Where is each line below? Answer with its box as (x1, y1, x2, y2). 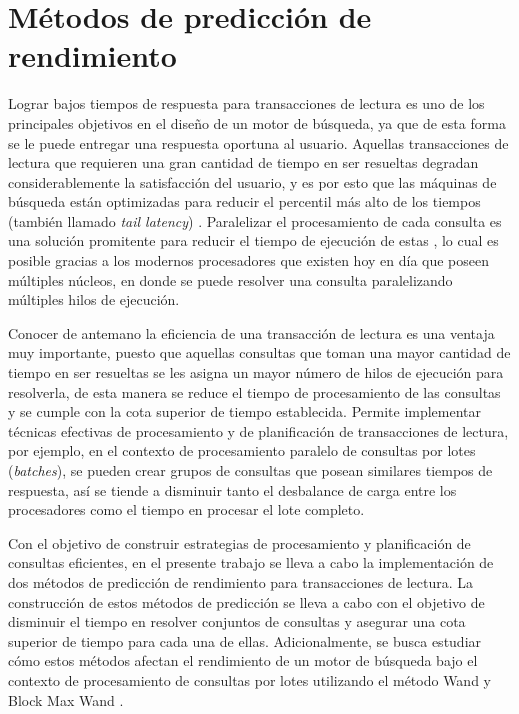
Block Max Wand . (8, 689, 124, 710)
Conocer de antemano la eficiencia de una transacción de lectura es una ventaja (8, 322, 495, 343)
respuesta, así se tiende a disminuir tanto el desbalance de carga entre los (8, 479, 457, 500)
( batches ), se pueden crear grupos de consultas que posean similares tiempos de (8, 460, 493, 480)
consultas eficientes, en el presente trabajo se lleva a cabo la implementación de (8, 552, 494, 573)
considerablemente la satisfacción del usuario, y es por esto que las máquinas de (8, 171, 497, 192)
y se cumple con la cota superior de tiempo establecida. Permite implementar (8, 401, 482, 422)
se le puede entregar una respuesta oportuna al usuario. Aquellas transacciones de (8, 132, 509, 153)
